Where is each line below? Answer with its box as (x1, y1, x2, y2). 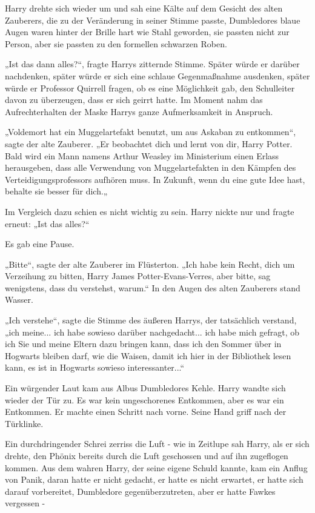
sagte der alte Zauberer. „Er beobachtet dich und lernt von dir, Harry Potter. (5, 137, 293, 150)
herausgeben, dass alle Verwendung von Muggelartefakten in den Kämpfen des (5, 161, 296, 174)
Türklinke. (5, 417, 44, 429)
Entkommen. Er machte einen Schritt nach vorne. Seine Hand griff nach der (5, 405, 287, 418)
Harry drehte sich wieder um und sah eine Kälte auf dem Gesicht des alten (5, 2, 283, 14)
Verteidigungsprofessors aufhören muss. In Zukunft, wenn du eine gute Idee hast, (5, 173, 305, 185)
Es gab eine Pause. (5, 237, 75, 250)
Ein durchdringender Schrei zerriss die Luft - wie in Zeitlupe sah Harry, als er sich (5, 437, 310, 450)
